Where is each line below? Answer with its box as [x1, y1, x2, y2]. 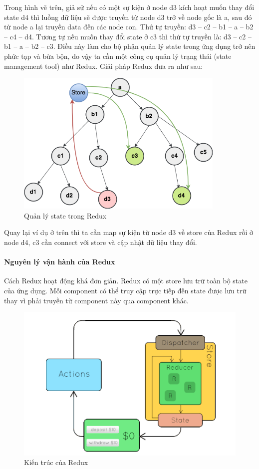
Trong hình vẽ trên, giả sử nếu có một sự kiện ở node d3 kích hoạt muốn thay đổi [4, 2, 255, 12]
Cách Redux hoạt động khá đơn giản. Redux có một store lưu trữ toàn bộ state [4, 275, 248, 286]
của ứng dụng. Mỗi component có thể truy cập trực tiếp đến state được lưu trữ [4, 285, 247, 296]
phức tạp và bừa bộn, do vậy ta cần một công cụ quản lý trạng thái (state [4, 50, 232, 61]
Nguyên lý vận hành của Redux [4, 256, 115, 267]
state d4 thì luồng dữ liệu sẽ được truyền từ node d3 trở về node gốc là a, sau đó [4, 11, 252, 22]
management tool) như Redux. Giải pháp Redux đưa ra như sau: [4, 60, 203, 71]
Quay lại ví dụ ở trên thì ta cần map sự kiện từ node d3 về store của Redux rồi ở [4, 227, 254, 237]
